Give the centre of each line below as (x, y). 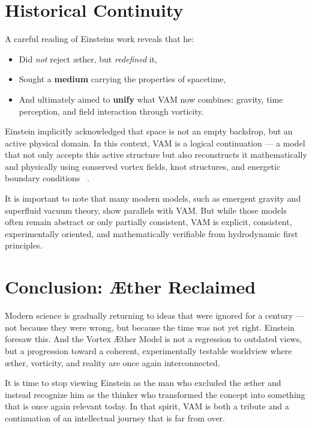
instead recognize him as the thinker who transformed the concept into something (155, 394)
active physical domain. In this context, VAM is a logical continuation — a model (155, 143)
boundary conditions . (47, 178)
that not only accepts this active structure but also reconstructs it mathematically (156, 155)
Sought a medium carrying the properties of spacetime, (122, 79)
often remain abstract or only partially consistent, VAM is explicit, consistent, (148, 222)
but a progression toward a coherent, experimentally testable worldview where (148, 350)
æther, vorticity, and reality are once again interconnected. (112, 362)
